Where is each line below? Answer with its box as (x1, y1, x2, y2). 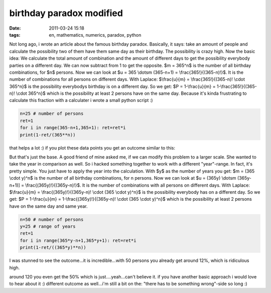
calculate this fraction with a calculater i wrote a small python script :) (9, 97, 153, 103)
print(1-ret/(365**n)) (20, 132, 76, 137)
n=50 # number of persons (20, 216, 84, 222)
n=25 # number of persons (20, 111, 84, 116)
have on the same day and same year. (9, 203, 88, 209)
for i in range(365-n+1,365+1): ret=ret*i (20, 125, 126, 130)
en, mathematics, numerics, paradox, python (49, 32, 142, 38)
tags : (9, 32, 21, 38)
